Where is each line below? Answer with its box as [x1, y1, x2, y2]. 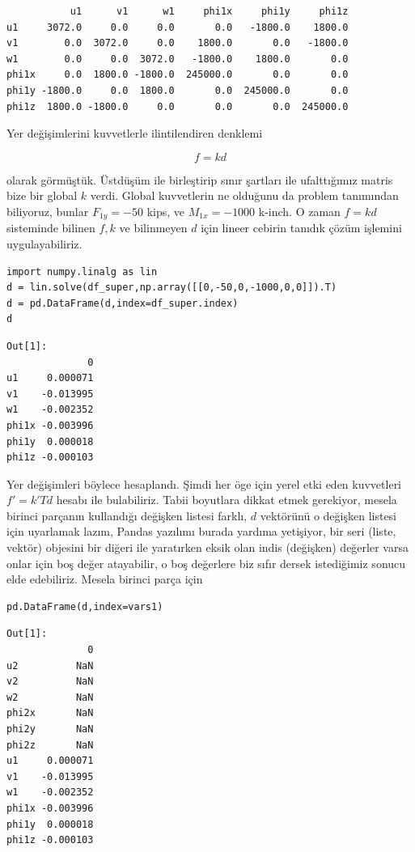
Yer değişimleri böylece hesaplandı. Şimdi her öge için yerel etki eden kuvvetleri [6, 475, 402, 492]
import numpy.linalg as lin [6, 265, 158, 278]
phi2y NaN [6, 723, 94, 735]
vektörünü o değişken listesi [260, 507, 397, 523]
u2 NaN [6, 659, 94, 672]
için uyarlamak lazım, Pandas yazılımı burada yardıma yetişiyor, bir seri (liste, [6, 523, 396, 540]
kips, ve [146, 202, 185, 219]
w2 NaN [6, 691, 94, 703]
